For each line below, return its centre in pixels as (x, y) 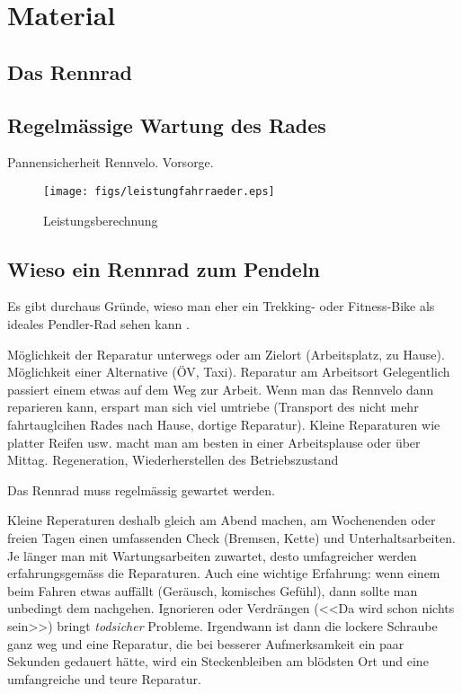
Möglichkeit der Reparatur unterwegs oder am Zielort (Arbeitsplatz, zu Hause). (226, 354)
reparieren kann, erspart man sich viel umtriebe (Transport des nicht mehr (213, 407)
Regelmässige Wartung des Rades (167, 125)
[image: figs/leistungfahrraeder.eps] (159, 191)
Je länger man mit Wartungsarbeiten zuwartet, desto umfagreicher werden (212, 555)
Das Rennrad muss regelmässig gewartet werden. (141, 489)
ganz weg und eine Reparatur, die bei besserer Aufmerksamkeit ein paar (206, 643)
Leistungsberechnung (101, 220)
